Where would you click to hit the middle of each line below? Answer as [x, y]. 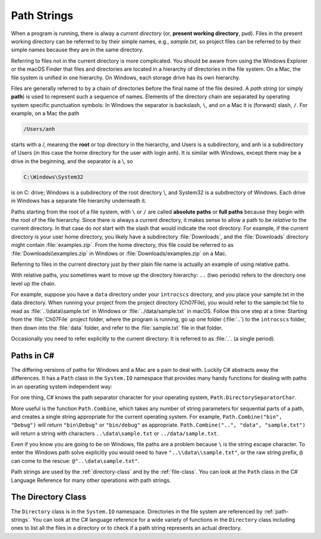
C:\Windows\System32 [53, 177]
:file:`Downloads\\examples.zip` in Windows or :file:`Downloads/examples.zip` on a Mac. [119, 253]
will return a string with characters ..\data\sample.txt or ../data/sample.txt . [115, 433]
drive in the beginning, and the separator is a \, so [72, 161]
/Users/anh [39, 129]
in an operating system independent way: [62, 386]
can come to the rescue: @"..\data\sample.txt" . [75, 460]
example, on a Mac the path [45, 114]
